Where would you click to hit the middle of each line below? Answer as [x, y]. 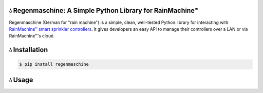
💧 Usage [21, 80]
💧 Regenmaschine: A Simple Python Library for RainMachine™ [104, 10]
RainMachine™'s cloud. [32, 36]
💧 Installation [28, 50]
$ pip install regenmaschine [54, 64]
